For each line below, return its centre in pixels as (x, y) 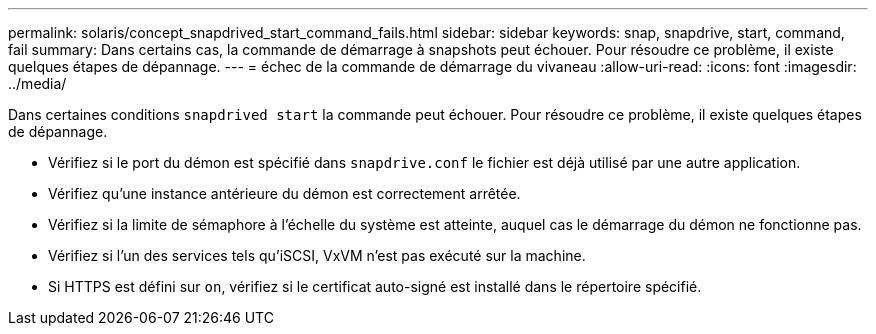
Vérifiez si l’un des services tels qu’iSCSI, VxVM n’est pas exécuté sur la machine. (317, 255)
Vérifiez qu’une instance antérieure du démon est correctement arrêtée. (284, 193)
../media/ (37, 83)
